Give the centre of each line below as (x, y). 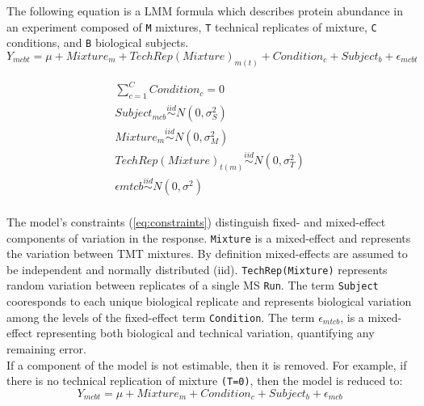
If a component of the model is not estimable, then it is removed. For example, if (207, 364)
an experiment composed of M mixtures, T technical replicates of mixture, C (192, 26)
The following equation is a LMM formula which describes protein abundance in (205, 11)
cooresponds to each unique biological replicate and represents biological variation (209, 301)
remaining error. (46, 348)
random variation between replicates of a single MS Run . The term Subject (193, 285)
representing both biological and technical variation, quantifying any (205, 333)
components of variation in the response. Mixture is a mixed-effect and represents (209, 237)
